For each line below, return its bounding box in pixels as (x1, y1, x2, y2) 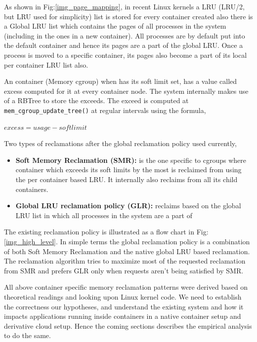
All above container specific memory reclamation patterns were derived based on (4, 282, 248, 292)
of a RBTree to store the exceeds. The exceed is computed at (4, 95, 189, 106)
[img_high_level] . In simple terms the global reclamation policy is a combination (4, 236, 250, 246)
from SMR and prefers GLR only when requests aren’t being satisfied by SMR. (4, 265, 244, 275)
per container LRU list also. (4, 59, 88, 70)
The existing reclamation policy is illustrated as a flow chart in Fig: (4, 227, 209, 237)
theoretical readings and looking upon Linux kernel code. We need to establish (4, 291, 242, 302)
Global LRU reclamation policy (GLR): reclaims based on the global (15, 200, 241, 211)
